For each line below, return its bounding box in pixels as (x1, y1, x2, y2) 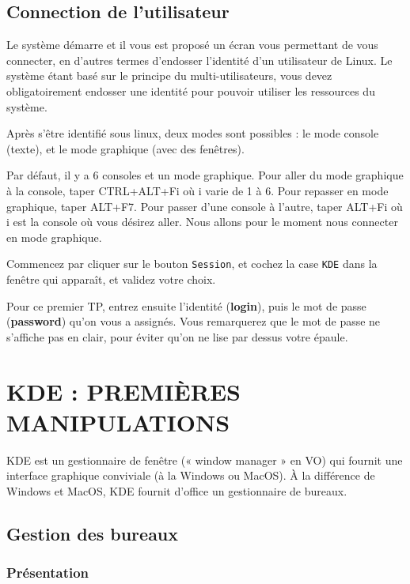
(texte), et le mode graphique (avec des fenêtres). (6, 140, 245, 156)
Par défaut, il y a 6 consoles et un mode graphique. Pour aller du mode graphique (6, 167, 404, 183)
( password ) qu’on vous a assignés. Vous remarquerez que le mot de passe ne (6, 313, 381, 330)
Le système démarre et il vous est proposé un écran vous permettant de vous (6, 36, 378, 53)
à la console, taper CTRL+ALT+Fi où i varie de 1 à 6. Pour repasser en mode (6, 182, 389, 198)
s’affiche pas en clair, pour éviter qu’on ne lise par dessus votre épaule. (6, 328, 348, 345)
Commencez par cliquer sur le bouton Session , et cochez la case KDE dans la (6, 255, 378, 272)
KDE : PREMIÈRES (6, 375, 241, 407)
